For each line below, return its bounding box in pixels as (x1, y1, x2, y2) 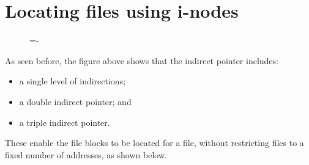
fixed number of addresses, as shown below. (5, 148, 167, 161)
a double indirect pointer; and (19, 95, 132, 108)
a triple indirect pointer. (19, 116, 110, 128)
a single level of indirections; (19, 75, 126, 87)
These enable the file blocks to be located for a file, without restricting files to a (5, 136, 304, 149)
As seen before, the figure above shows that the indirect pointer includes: (5, 54, 278, 67)
